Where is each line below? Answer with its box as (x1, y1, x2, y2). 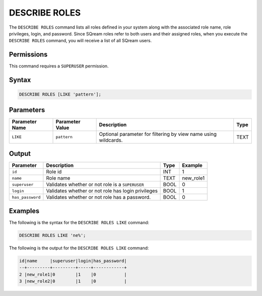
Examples (9, 207, 40, 215)
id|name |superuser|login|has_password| (19, 258, 127, 263)
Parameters (9, 106, 45, 114)
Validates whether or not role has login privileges (46, 187, 158, 194)
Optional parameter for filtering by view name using (98, 131, 217, 137)
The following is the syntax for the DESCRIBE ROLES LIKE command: (9, 219, 149, 225)
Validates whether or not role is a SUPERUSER (46, 181, 144, 188)
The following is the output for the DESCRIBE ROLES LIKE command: (9, 245, 149, 251)
